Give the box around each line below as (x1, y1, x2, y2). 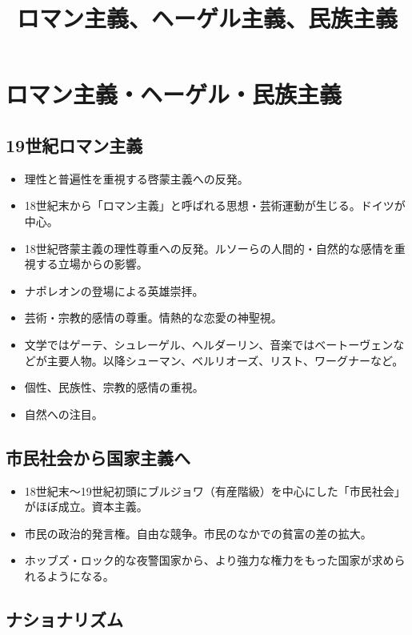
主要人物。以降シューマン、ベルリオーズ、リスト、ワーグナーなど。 (46, 352, 404, 368)
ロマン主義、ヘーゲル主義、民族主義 (16, 2, 398, 34)
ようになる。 (46, 567, 114, 584)
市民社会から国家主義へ (6, 444, 190, 469)
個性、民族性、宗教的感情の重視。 (24, 379, 204, 396)
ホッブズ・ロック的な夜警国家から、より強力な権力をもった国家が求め (24, 552, 394, 569)
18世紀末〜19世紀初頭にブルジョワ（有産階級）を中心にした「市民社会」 (24, 482, 406, 499)
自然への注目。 (24, 405, 103, 422)
